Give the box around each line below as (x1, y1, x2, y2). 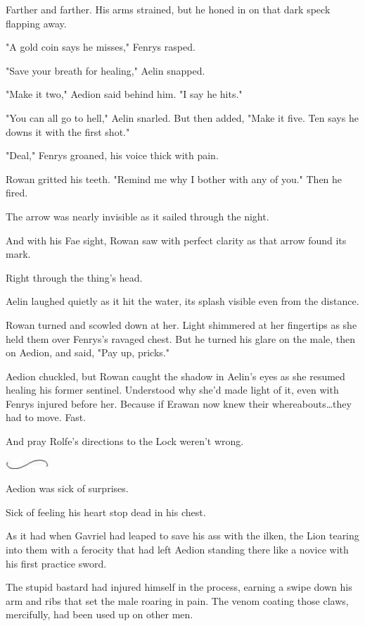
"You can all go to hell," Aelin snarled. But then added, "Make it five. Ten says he (6, 110, 359, 125)
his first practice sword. (6, 556, 107, 570)
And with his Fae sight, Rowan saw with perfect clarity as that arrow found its (6, 232, 347, 247)
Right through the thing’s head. (6, 270, 143, 284)
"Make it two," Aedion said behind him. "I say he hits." (6, 87, 243, 101)
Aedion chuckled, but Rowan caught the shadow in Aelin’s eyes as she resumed (6, 368, 345, 383)
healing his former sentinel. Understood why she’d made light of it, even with (6, 382, 339, 397)
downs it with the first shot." (6, 124, 130, 139)
